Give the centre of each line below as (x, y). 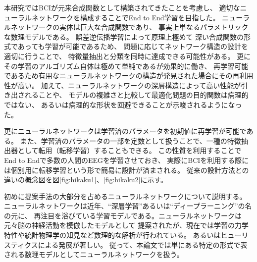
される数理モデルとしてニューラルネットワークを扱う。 (94, 254)
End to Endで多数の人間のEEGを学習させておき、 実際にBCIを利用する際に (127, 160)
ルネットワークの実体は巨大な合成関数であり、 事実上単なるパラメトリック (126, 27)
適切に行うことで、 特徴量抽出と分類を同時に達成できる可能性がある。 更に (128, 56)
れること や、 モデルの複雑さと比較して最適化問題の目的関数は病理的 (136, 95)
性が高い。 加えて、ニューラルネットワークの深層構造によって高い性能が (123, 85)
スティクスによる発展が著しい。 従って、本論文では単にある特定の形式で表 (126, 244)
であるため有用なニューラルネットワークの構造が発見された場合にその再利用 (129, 76)
